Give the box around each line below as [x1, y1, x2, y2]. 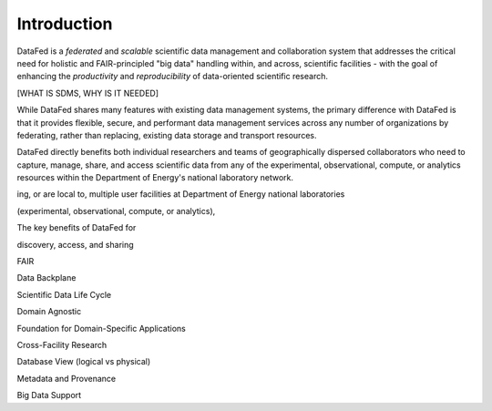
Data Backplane [16, 272, 77, 283]
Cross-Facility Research [16, 339, 108, 350]
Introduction [16, 14, 113, 34]
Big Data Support [16, 390, 82, 401]
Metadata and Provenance [16, 373, 117, 384]
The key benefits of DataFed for [16, 222, 137, 233]
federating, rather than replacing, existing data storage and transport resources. [16, 129, 317, 140]
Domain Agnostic [16, 306, 82, 317]
